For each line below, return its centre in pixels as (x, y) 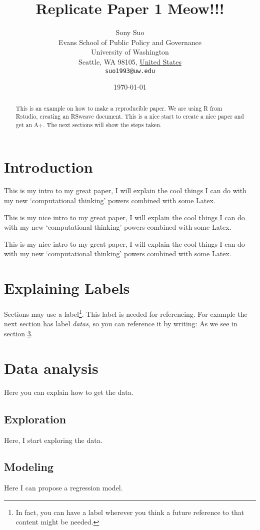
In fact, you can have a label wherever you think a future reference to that (130, 512)
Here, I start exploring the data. (53, 440)
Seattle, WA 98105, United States (130, 61)
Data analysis (51, 368)
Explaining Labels (67, 288)
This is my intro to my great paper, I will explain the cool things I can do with (125, 190)
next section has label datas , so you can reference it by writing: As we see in (121, 324)
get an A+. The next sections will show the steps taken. (89, 124)
